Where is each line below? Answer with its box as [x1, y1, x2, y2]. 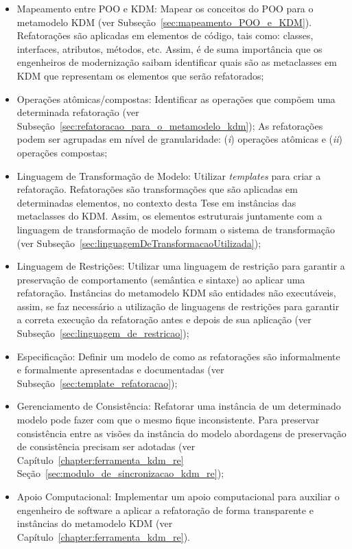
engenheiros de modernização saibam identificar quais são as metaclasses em [16, 55, 337, 69]
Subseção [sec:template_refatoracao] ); [16, 375, 178, 390]
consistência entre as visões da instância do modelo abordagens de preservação [16, 425, 347, 440]
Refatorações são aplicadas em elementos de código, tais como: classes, [16, 28, 314, 43]
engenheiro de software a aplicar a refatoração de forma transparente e [16, 502, 314, 517]
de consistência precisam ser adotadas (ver [16, 439, 196, 454]
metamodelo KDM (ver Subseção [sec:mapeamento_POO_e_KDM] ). [16, 14, 312, 29]
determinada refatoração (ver [16, 105, 139, 119]
